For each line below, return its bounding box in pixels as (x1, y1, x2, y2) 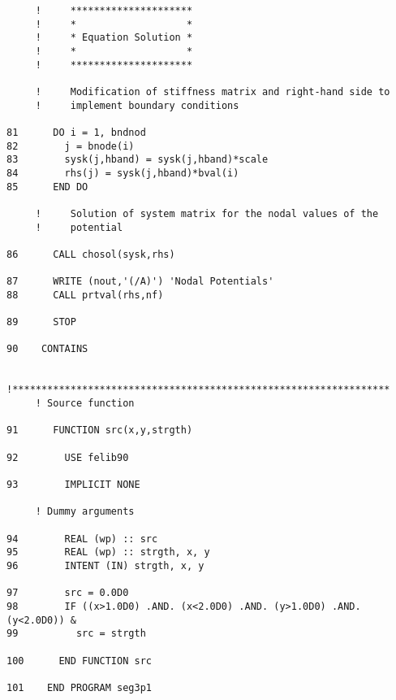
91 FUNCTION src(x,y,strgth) (6, 424, 193, 437)
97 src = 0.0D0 (6, 587, 129, 599)
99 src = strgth (6, 628, 146, 640)
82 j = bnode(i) (6, 140, 135, 152)
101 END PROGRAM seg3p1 (6, 681, 152, 693)
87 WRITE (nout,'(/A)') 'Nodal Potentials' (6, 276, 274, 288)
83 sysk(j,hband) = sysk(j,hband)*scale (6, 154, 269, 166)
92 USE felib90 (6, 451, 129, 463)
